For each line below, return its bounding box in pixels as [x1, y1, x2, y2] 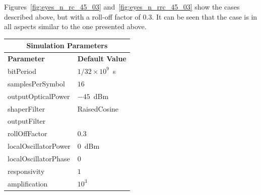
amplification [8, 178, 48, 188]
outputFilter [8, 116, 46, 126]
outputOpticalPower [8, 90, 70, 101]
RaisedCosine [77, 103, 119, 114]
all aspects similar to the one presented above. [4, 21, 147, 32]
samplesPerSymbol [8, 78, 65, 88]
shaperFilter [8, 103, 45, 114]
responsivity [8, 165, 45, 176]
